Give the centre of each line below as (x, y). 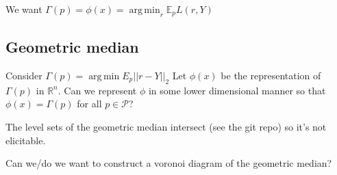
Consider (24, 75)
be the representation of (271, 75)
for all (89, 104)
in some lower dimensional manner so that (237, 90)
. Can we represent (97, 90)
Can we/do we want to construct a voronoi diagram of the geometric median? (169, 163)
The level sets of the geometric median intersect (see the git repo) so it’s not (166, 126)
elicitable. (26, 140)
